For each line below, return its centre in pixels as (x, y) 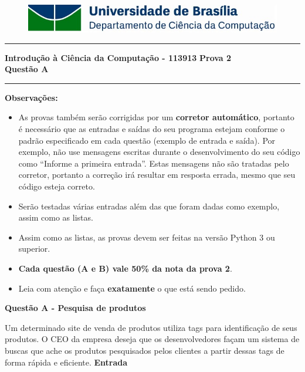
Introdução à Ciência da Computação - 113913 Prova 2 (118, 57)
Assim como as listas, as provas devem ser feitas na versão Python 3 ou (147, 237)
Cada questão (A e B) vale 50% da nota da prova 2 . (125, 268)
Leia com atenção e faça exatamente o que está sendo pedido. (132, 288)
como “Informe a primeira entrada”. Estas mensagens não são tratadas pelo (154, 163)
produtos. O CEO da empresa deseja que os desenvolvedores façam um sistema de (152, 339)
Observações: (31, 97)
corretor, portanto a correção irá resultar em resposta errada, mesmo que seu (157, 175)
